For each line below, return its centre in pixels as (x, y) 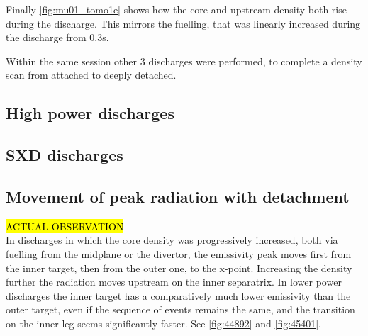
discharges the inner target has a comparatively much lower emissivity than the (178, 295)
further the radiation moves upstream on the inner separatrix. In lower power (174, 282)
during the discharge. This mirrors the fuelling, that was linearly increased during (183, 23)
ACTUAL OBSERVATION (65, 226)
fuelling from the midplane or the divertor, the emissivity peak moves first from (179, 253)
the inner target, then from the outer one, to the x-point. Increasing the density (179, 268)
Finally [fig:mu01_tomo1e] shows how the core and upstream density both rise (176, 9)
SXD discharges (65, 155)
